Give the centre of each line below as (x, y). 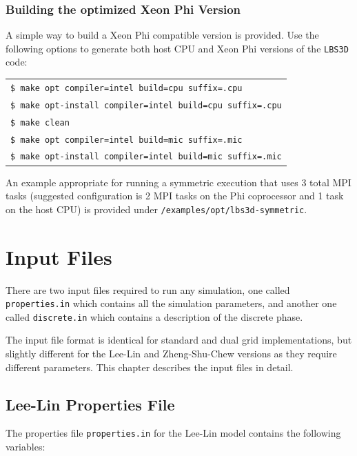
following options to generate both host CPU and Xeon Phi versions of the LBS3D (177, 48)
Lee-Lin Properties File (90, 404)
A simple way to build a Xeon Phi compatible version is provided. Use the (162, 35)
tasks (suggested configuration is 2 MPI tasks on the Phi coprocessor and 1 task (175, 196)
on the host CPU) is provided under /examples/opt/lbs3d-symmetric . (156, 209)
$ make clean (40, 122)
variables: (25, 447)
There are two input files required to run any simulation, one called (148, 289)
